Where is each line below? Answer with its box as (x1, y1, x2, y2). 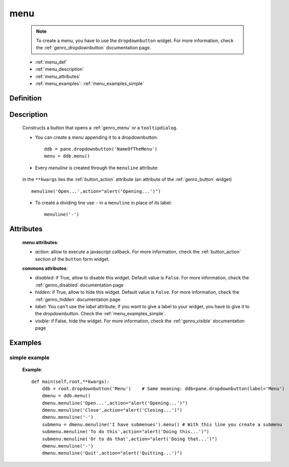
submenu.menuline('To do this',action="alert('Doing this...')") (41, 429, 210, 435)
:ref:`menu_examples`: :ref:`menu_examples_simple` (35, 80, 144, 87)
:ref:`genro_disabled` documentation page (35, 282, 124, 288)
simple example (9, 354, 50, 361)
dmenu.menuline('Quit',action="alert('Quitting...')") (41, 450, 183, 456)
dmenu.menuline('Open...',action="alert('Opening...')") (41, 400, 188, 406)
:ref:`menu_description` (35, 66, 84, 72)
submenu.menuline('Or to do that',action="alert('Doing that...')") (41, 436, 217, 442)
